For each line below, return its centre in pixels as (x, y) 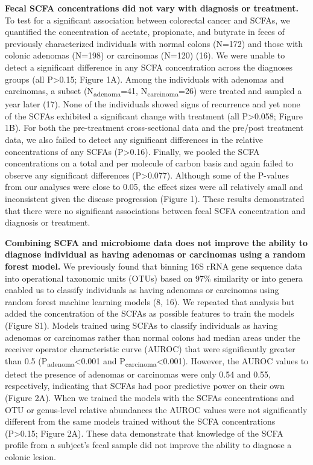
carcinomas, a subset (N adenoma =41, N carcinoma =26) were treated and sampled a (153, 91)
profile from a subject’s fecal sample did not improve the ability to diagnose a (148, 445)
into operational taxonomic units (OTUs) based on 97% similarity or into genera (154, 278)
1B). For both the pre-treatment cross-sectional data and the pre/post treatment (154, 128)
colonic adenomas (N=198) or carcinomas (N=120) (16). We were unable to (145, 55)
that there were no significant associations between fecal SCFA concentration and (155, 210)
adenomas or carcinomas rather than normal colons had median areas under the (153, 337)
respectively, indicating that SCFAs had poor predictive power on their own (145, 386)
